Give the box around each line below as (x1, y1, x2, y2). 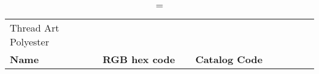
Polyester (10, 35, 49, 49)
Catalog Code (195, 52, 263, 66)
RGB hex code (102, 52, 175, 66)
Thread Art (10, 21, 60, 35)
